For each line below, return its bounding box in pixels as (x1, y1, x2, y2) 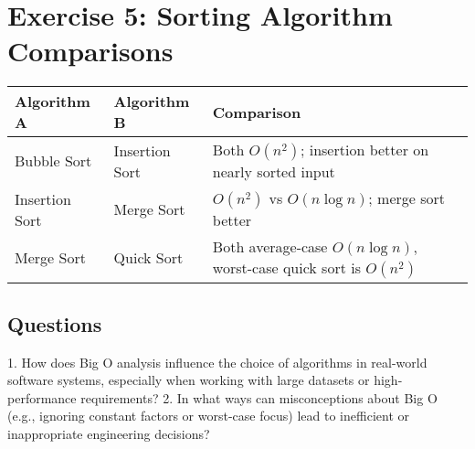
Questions (7, 309, 102, 337)
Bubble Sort (15, 150, 92, 172)
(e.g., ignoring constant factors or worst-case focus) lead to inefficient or (7, 406, 409, 425)
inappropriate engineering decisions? (7, 423, 210, 443)
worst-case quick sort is (212, 257, 362, 279)
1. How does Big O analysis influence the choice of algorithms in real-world (7, 352, 427, 371)
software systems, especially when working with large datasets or (7, 370, 370, 390)
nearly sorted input (212, 161, 335, 183)
